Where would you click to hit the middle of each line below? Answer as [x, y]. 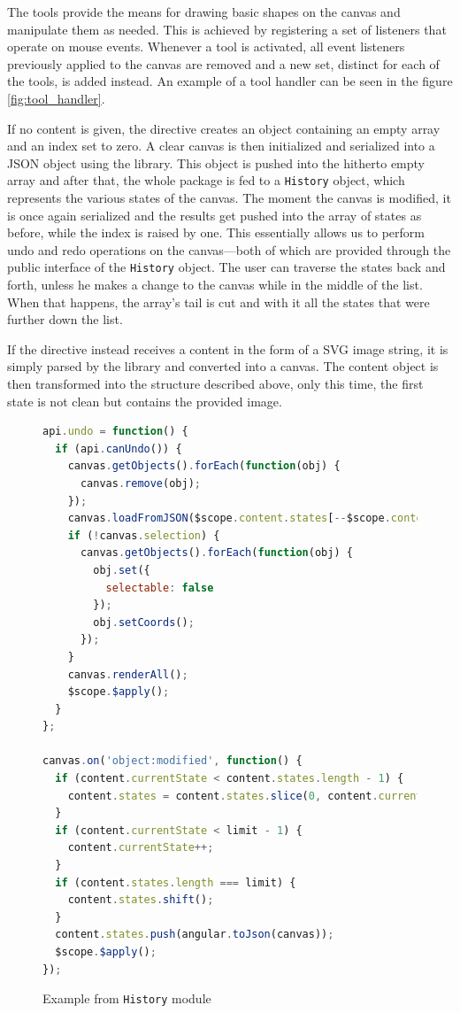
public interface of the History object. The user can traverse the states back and [226, 267]
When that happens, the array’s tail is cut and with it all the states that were [218, 302]
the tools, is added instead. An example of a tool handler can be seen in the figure [230, 81]
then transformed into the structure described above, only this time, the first [215, 383]
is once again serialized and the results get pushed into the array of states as [215, 215]
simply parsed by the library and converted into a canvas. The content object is [223, 366]
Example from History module [127, 998]
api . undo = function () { [115, 432]
